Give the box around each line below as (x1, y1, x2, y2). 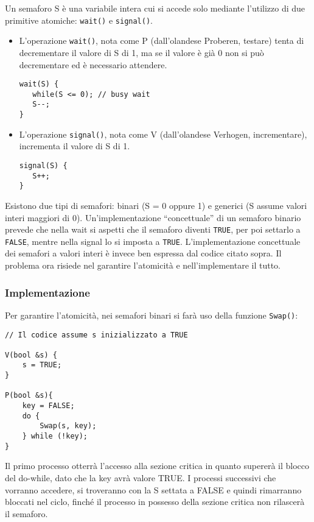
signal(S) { (19, 161, 68, 170)
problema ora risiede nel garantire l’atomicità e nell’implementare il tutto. (5, 259, 281, 272)
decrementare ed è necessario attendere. (19, 58, 167, 71)
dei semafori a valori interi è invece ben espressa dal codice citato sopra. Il (5, 247, 282, 259)
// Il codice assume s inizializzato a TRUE (5, 330, 188, 339)
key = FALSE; (22, 401, 75, 411)
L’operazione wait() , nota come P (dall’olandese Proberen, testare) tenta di (19, 34, 304, 47)
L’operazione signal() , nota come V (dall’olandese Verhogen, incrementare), (19, 127, 307, 140)
